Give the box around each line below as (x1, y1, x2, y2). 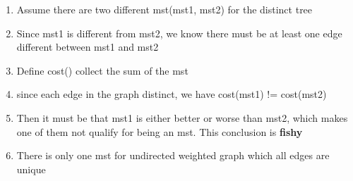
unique (16, 161, 46, 176)
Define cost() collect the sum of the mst (16, 63, 189, 77)
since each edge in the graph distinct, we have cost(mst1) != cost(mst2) (16, 87, 327, 101)
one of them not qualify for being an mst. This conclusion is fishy (16, 124, 303, 139)
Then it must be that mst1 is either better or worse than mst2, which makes (16, 110, 348, 125)
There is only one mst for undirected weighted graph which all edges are (16, 148, 330, 163)
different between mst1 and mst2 (16, 39, 159, 54)
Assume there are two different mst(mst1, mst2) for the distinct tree (16, 2, 313, 16)
